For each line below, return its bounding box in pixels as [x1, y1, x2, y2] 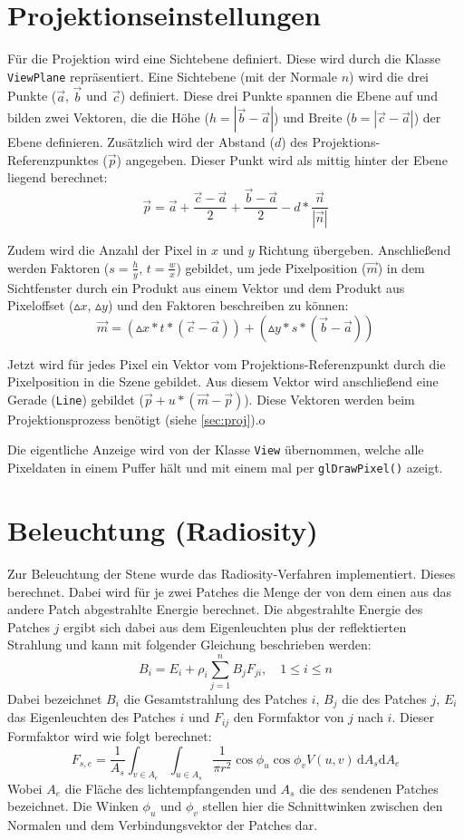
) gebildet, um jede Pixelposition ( [176, 258, 367, 277]
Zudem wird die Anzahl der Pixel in [7, 240, 208, 259]
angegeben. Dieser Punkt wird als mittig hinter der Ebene [125, 150, 448, 169]
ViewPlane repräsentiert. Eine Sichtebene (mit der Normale [7, 66, 337, 85]
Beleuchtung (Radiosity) [7, 511, 318, 548]
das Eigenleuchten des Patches [7, 708, 176, 727]
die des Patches [342, 689, 427, 708]
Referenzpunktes [7, 150, 99, 169]
